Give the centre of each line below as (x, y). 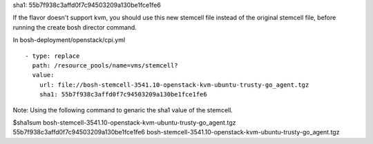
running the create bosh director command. (75, 27)
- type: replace (52, 56)
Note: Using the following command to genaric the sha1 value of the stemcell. (123, 110)
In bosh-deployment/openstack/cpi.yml (69, 40)
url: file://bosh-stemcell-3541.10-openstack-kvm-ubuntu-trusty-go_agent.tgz (174, 85)
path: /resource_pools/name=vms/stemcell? (105, 65)
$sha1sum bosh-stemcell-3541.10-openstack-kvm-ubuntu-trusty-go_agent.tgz (124, 122)
